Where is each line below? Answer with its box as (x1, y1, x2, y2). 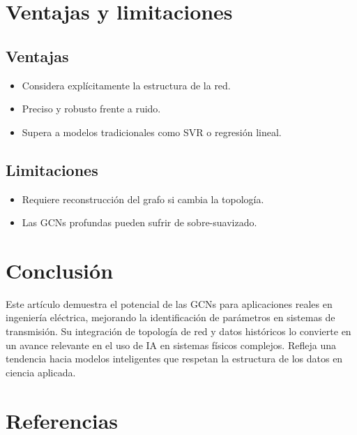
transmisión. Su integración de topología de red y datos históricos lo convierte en (6, 324, 351, 339)
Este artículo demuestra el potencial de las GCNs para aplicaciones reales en (6, 296, 333, 311)
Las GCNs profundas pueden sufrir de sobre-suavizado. (22, 215, 257, 230)
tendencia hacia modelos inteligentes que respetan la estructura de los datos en (6, 351, 343, 366)
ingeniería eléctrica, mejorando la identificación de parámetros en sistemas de (6, 310, 335, 325)
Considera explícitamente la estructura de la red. (22, 78, 231, 92)
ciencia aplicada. (6, 364, 76, 379)
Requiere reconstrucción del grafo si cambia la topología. (22, 191, 264, 206)
